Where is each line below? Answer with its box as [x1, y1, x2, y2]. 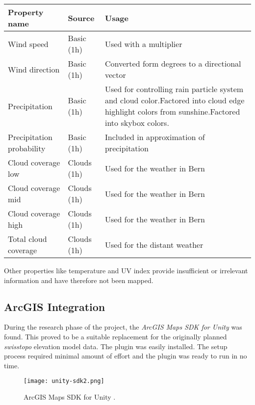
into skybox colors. [104, 117, 169, 128]
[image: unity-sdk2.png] [24, 378, 104, 385]
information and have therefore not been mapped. [4, 275, 153, 285]
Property [8, 6, 44, 18]
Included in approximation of [104, 131, 205, 143]
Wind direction [8, 63, 60, 75]
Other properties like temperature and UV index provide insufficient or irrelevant [4, 265, 248, 275]
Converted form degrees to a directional [104, 58, 241, 69]
